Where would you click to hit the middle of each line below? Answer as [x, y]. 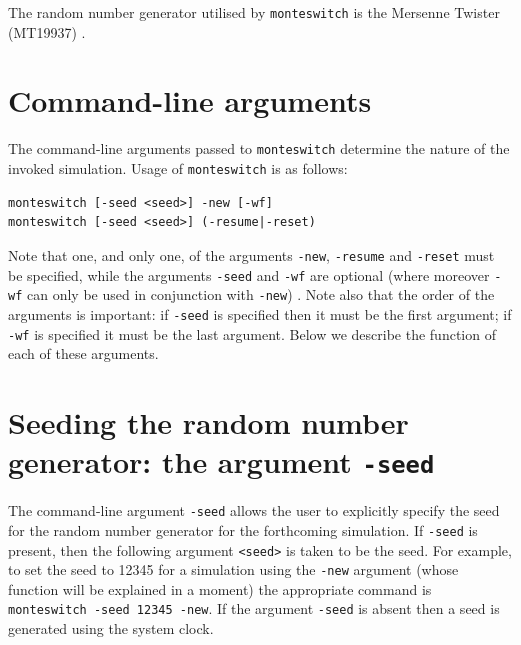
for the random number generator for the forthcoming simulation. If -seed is [243, 529]
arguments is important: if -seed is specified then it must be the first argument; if [260, 313]
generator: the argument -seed [221, 461]
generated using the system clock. [111, 628]
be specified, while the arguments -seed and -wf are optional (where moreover [249, 274]
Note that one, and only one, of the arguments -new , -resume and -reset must [251, 254]
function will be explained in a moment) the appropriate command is [220, 588]
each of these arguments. [83, 353]
